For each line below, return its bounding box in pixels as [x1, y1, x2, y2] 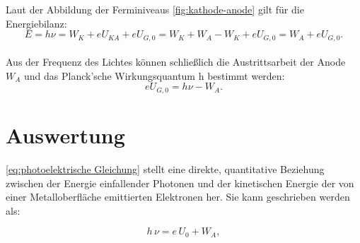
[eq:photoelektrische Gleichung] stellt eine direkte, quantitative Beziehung [6, 162, 325, 176]
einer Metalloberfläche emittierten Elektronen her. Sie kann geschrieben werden [6, 189, 350, 204]
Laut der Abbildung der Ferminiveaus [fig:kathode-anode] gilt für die [6, 2, 304, 16]
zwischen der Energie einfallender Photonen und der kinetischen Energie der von [6, 175, 354, 190]
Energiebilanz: [6, 16, 67, 30]
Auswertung [6, 121, 125, 150]
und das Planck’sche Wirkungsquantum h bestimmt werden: [24, 68, 285, 83]
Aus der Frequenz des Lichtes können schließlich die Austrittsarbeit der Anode [6, 54, 346, 69]
